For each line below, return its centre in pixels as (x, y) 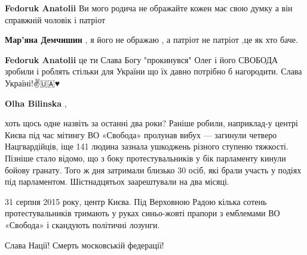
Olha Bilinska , (36, 103)
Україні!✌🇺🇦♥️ (33, 83)
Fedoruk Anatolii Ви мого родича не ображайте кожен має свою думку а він (149, 8)
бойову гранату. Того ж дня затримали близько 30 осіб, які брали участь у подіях (153, 170)
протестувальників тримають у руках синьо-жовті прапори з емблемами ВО (142, 213)
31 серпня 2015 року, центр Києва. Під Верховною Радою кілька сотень (136, 201)
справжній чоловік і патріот (55, 19)
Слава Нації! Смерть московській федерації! (85, 245)
